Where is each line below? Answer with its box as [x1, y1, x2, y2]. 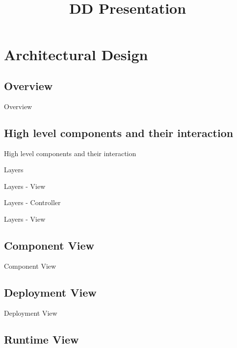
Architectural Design [4, 45, 148, 65]
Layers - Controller [4, 197, 61, 208]
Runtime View [4, 331, 79, 347]
